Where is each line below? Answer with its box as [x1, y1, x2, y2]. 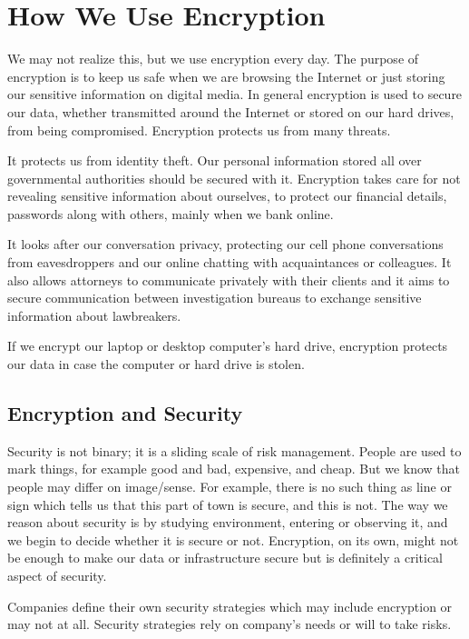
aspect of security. [7, 565, 107, 584]
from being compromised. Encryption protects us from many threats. [7, 120, 391, 139]
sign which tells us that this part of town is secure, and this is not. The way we [7, 494, 448, 514]
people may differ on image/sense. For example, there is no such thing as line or [7, 477, 452, 496]
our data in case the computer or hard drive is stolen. [7, 354, 305, 374]
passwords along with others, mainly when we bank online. [7, 204, 334, 223]
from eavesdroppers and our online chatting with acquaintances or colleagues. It [7, 253, 452, 272]
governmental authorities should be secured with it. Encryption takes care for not [7, 168, 461, 187]
